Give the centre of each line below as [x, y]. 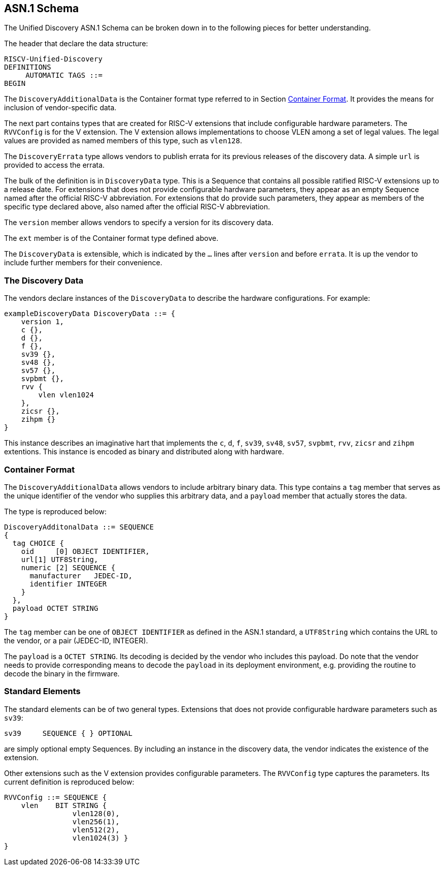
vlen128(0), [96, 813]
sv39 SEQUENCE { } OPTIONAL [68, 733]
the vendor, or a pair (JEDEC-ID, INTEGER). [76, 640]
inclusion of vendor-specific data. [60, 108]
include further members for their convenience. [83, 263]
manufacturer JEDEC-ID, [81, 576]
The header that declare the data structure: [76, 44]
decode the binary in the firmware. [62, 673]
